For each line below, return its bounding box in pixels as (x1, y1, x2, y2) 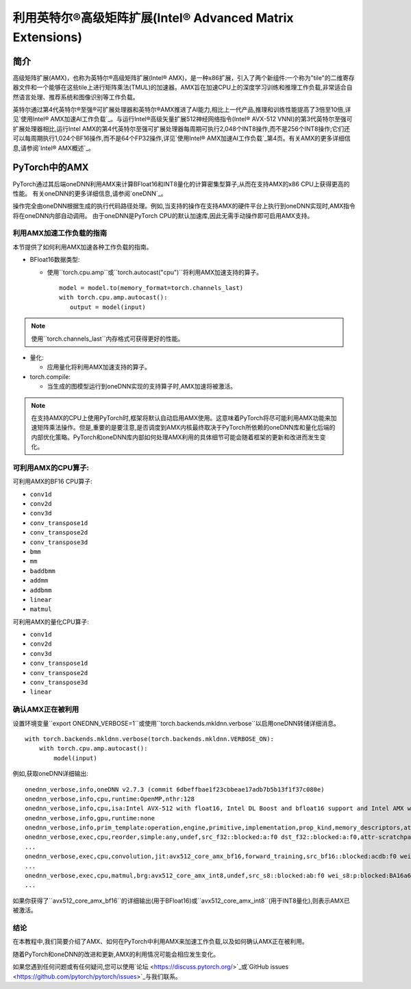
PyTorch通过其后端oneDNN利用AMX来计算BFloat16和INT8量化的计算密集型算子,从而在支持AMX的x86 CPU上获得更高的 (12, 180, 350, 188)
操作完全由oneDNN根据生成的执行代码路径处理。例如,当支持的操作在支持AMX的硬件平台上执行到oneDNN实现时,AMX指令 (12, 202, 356, 210)
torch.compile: (29, 372, 71, 380)
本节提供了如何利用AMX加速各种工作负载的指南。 (12, 243, 153, 251)
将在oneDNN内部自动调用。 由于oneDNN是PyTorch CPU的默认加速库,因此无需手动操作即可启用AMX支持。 (12, 211, 314, 219)
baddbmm (29, 567, 56, 575)
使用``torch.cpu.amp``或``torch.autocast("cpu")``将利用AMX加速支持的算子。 (47, 268, 263, 276)
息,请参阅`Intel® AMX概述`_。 (12, 144, 95, 152)
